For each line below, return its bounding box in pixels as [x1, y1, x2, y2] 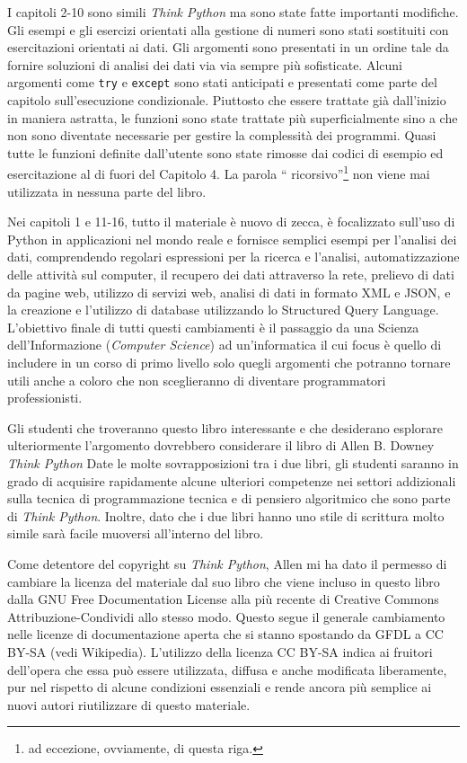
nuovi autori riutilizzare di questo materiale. [7, 695, 251, 714]
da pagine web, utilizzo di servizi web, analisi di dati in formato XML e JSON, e [7, 282, 451, 301]
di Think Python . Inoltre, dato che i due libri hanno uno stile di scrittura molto [7, 506, 445, 525]
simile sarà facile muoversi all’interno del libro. [7, 524, 264, 543]
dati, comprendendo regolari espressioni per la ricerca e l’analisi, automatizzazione [7, 247, 460, 266]
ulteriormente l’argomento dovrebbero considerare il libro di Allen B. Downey [7, 436, 435, 455]
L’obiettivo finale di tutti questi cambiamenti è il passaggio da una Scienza [7, 317, 419, 336]
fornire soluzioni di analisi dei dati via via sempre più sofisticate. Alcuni [7, 55, 402, 74]
